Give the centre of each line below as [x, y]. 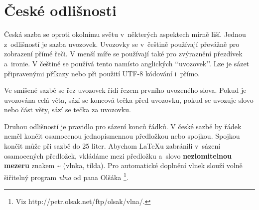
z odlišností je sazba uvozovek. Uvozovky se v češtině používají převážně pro [122, 44]
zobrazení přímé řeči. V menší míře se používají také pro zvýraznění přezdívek [123, 54]
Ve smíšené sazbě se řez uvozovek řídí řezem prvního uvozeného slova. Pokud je [125, 90]
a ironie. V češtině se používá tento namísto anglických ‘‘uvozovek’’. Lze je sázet [127, 63]
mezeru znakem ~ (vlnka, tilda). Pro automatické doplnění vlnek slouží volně [123, 165]
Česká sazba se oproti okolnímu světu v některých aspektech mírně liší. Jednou [125, 34]
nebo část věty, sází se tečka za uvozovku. [67, 109]
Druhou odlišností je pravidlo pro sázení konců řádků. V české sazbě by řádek [123, 126]
